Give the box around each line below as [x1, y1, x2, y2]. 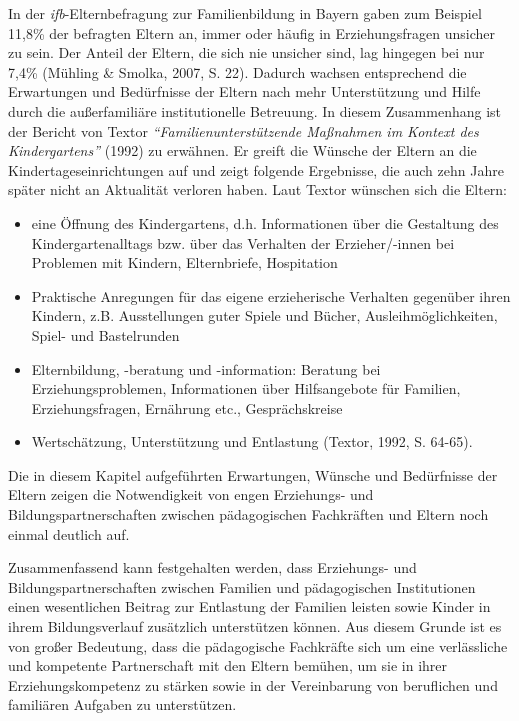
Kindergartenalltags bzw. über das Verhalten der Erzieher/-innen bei [31, 232, 455, 253]
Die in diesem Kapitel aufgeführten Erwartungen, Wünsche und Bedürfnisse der [8, 464, 498, 485]
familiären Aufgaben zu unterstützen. [8, 694, 237, 715]
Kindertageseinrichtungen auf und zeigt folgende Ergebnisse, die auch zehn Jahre [8, 159, 504, 180]
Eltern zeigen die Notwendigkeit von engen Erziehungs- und [8, 484, 374, 505]
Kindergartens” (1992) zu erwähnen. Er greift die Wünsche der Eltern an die [8, 140, 477, 161]
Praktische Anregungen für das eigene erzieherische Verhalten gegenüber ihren [31, 285, 511, 306]
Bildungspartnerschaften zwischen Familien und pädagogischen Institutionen [8, 576, 476, 597]
